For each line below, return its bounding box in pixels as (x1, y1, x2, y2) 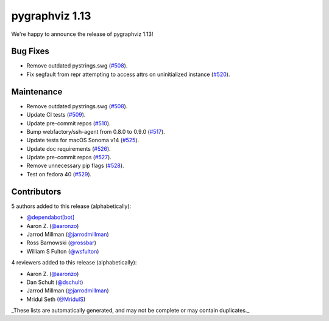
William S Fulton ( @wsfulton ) (26, 247, 99, 255)
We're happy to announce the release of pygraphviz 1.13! (11, 30, 154, 38)
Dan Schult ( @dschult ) (26, 278, 83, 286)
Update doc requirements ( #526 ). (26, 145, 111, 152)
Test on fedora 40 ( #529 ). (26, 170, 92, 178)
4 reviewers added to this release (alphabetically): (11, 259, 137, 266)
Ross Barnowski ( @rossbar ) (26, 239, 97, 246)
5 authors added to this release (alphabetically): (11, 202, 132, 210)
